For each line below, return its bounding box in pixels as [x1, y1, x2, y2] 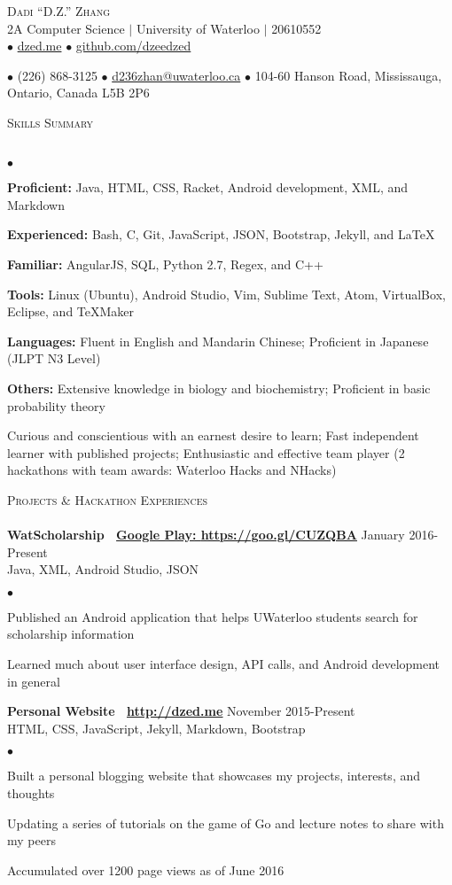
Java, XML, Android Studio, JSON [7, 560, 199, 578]
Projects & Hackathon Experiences [7, 490, 208, 508]
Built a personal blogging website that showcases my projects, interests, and [7, 766, 421, 785]
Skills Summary [7, 113, 94, 131]
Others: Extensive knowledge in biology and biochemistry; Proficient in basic [7, 378, 431, 397]
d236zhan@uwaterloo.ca [112, 66, 241, 84]
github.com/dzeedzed [75, 36, 191, 55]
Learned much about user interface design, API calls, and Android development [7, 655, 440, 673]
